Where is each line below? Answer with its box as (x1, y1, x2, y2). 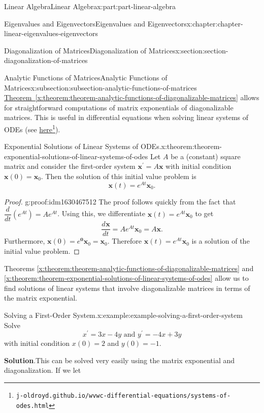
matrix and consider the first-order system (4, 161, 136, 171)
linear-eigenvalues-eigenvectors (4, 28, 98, 39)
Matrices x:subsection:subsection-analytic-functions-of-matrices (4, 82, 197, 93)
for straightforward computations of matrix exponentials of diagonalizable (4, 102, 234, 112)
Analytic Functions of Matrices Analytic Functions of (4, 72, 168, 82)
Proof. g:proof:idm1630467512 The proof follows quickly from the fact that (4, 196, 236, 206)
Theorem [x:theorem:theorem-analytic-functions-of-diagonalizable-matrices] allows (4, 92, 259, 103)
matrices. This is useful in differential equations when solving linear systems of (4, 112, 249, 123)
